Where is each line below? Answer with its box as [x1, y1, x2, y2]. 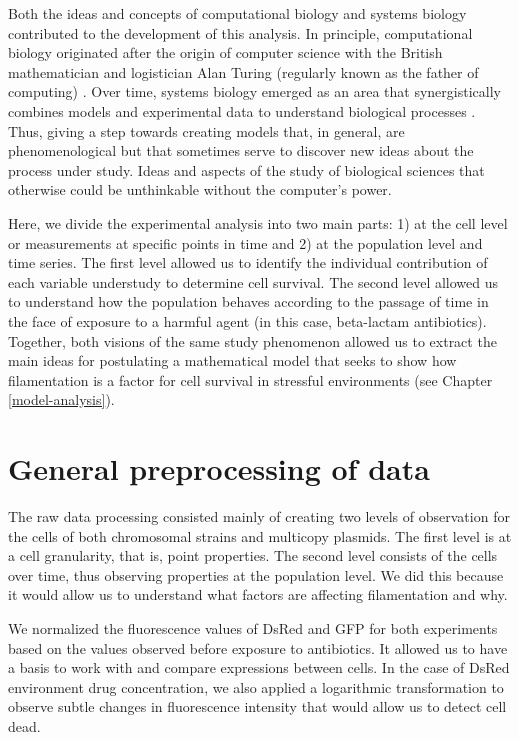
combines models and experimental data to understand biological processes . [8, 100, 476, 121]
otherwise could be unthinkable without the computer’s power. [8, 179, 392, 200]
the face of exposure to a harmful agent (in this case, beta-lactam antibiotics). [8, 310, 487, 331]
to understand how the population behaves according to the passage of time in [8, 291, 489, 312]
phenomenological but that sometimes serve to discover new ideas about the [8, 140, 474, 161]
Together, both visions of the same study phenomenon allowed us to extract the [8, 330, 497, 351]
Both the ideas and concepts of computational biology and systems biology [8, 3, 467, 23]
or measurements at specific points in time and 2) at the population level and [8, 232, 483, 253]
